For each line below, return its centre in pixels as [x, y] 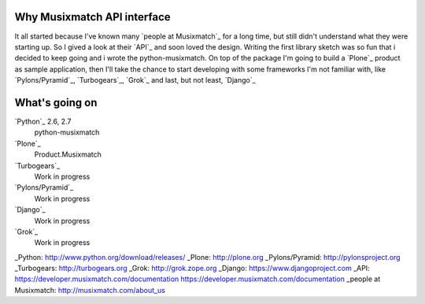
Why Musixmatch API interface [92, 17]
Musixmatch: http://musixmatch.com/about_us [90, 290]
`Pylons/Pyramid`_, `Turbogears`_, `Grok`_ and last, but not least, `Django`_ [135, 80]
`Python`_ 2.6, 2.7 [43, 121]
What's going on [56, 102]
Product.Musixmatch [68, 154]
